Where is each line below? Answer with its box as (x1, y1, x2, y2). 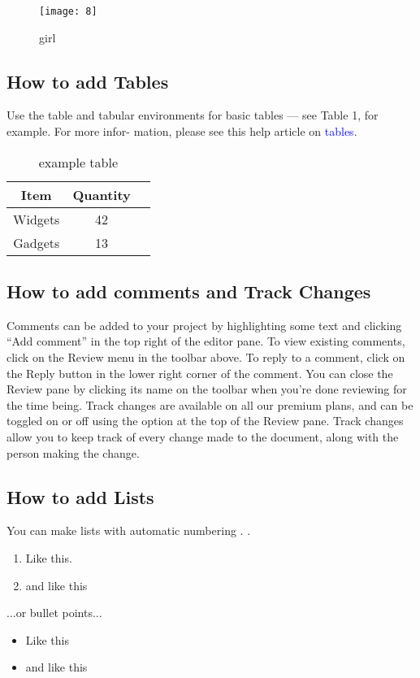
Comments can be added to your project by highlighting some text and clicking (6, 316, 402, 333)
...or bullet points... (6, 604, 102, 621)
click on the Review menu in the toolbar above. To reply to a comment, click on (6, 349, 405, 366)
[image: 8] (39, 6, 97, 17)
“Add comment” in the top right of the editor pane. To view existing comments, (6, 332, 405, 350)
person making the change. (6, 444, 140, 461)
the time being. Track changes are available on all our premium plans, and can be (6, 396, 414, 413)
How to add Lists (6, 484, 154, 509)
